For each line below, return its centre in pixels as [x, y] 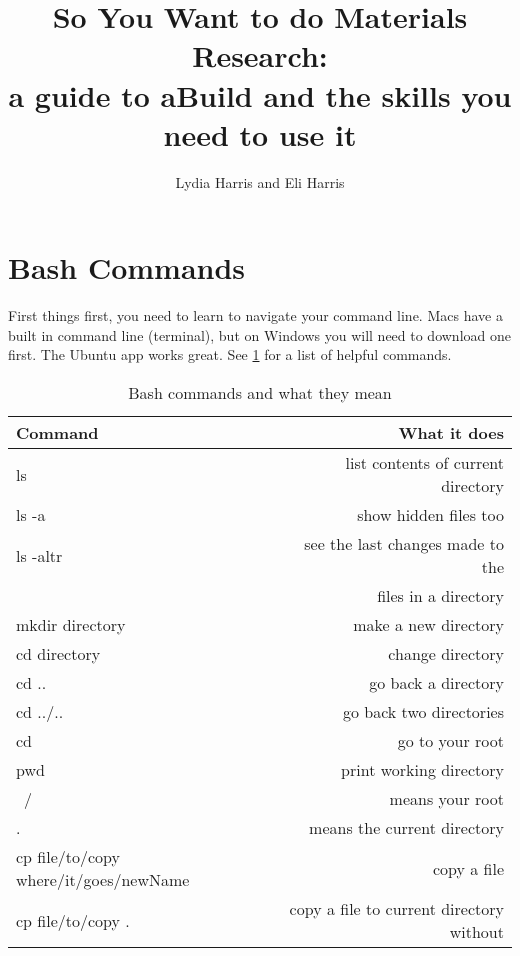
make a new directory [428, 624]
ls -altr [39, 555]
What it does [451, 432]
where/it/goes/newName [103, 879]
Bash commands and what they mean [260, 392]
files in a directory [440, 595]
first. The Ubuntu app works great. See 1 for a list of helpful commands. [230, 354]
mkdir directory [71, 624]
